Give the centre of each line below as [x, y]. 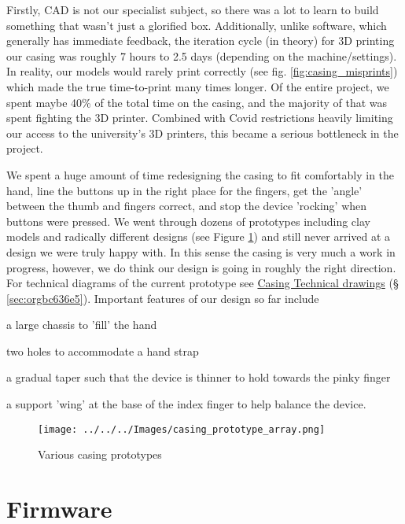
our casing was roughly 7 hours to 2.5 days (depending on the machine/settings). [202, 55]
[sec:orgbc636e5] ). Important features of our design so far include [163, 298]
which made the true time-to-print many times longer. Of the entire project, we [198, 86]
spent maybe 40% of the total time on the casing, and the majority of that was [197, 102]
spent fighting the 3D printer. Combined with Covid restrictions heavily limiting [200, 118]
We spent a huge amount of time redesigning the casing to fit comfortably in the [201, 174]
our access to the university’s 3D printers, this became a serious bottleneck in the [202, 133]
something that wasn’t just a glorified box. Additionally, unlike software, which [197, 25]
